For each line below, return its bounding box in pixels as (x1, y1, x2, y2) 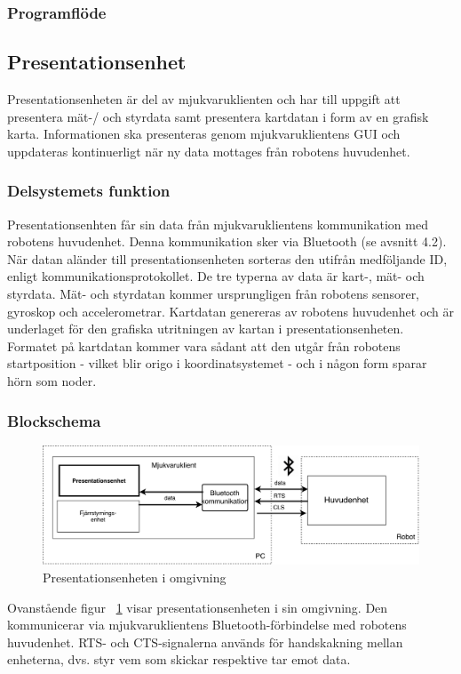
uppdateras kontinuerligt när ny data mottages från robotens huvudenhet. (7, 141, 410, 160)
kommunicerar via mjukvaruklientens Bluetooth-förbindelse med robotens (7, 615, 407, 634)
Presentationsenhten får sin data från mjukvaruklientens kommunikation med (7, 214, 428, 233)
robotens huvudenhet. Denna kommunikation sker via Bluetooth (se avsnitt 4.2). (7, 232, 447, 251)
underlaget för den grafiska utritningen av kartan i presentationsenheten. (7, 319, 404, 338)
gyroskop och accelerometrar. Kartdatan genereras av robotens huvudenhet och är (7, 301, 455, 320)
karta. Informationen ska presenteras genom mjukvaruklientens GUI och (7, 124, 401, 143)
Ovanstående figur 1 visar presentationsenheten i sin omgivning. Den (7, 598, 388, 616)
